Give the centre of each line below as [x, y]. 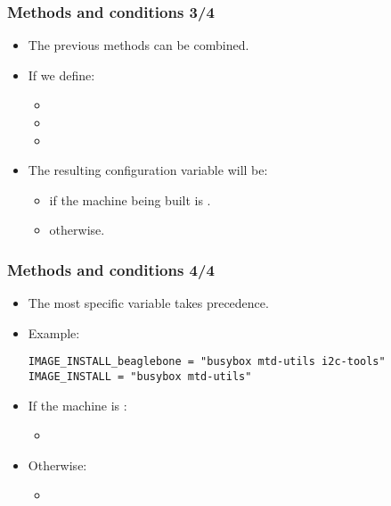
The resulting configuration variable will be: [148, 170]
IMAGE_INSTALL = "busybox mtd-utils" [140, 377]
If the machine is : [77, 405]
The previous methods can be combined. [138, 45]
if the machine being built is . [130, 199]
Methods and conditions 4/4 [111, 269]
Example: [54, 332]
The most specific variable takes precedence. [148, 303]
